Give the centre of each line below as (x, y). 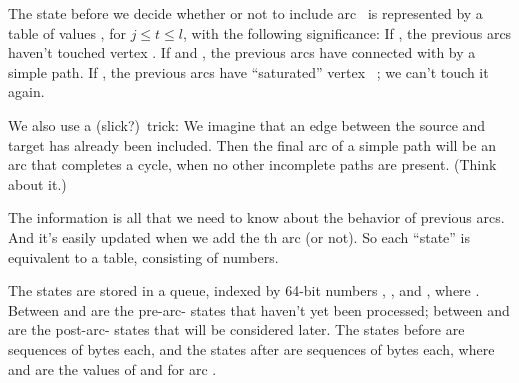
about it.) (37, 183)
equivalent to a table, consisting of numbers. (143, 256)
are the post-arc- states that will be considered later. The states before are (236, 329)
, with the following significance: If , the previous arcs (347, 32)
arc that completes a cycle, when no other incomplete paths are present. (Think (252, 164)
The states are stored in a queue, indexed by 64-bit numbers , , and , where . (244, 290)
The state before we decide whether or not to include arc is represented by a (245, 13)
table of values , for (67, 32)
